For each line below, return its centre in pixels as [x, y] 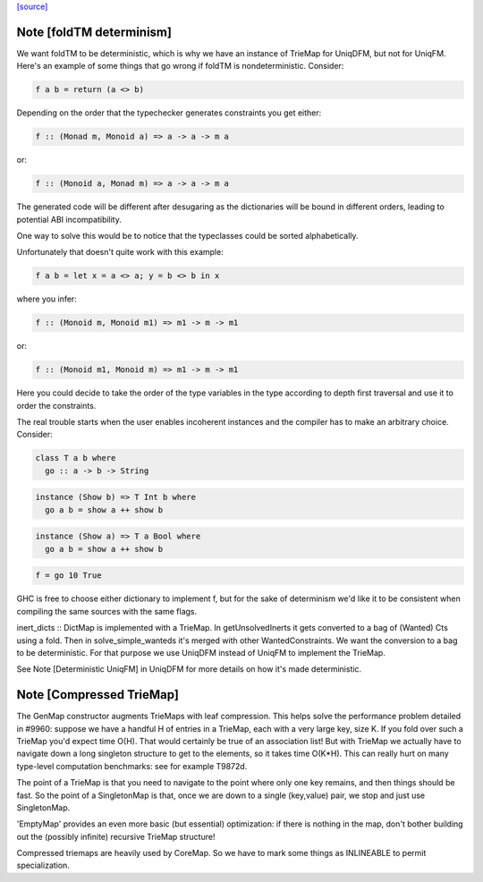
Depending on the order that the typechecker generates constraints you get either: [169, 113]
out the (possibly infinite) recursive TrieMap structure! [116, 836]
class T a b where [76, 458]
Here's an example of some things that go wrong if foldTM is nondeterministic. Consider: [180, 66]
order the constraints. [56, 405]
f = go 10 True [68, 576]
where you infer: [47, 299]
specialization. [43, 865]
